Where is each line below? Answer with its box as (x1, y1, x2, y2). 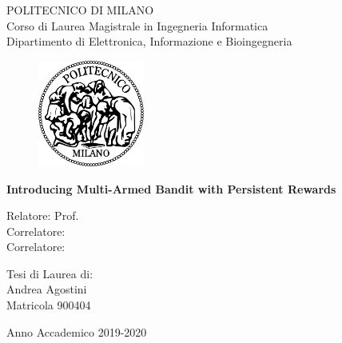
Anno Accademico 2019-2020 (6, 323, 147, 340)
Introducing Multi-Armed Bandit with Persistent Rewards (6, 180, 336, 197)
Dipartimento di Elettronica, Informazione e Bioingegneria (6, 33, 292, 50)
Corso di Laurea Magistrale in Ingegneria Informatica (6, 17, 268, 34)
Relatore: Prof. (6, 207, 79, 224)
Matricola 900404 (6, 297, 91, 313)
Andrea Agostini (6, 281, 87, 297)
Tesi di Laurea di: (6, 265, 93, 281)
